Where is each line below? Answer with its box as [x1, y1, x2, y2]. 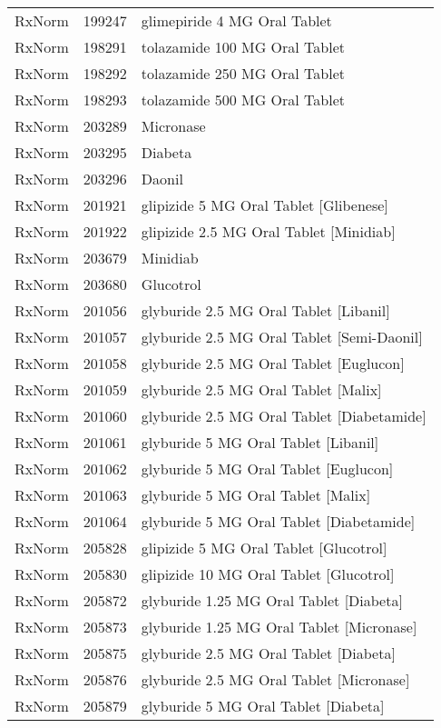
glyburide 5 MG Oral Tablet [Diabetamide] [141, 511, 416, 532]
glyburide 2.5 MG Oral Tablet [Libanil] [141, 300, 390, 321]
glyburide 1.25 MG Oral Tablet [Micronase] [141, 616, 417, 637]
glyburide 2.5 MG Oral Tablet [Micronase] [141, 669, 410, 690]
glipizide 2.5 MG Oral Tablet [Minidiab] [141, 221, 396, 242]
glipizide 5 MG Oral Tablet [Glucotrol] [141, 537, 387, 558]
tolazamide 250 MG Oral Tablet [141, 63, 346, 84]
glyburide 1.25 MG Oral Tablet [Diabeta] [141, 590, 403, 611]
